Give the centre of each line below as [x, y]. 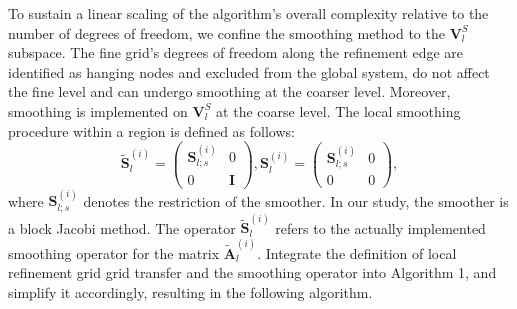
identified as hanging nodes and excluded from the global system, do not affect [249, 71]
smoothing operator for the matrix [114, 252]
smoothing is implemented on [98, 110]
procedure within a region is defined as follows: [151, 130]
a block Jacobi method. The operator [122, 227]
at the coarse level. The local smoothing [338, 110]
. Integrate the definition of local [357, 252]
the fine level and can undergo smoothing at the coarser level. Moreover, [229, 91]
